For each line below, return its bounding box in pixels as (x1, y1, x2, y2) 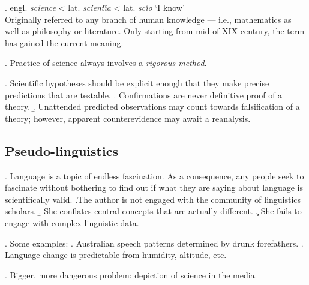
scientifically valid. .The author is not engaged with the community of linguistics (5, 193, 301, 205)
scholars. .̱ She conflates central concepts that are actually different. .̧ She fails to (5, 205, 302, 217)
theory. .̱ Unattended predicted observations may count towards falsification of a (5, 100, 300, 113)
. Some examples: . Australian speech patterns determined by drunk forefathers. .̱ (5, 236, 304, 249)
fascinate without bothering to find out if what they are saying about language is (5, 181, 303, 194)
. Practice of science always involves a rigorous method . (5, 56, 207, 69)
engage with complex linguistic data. (5, 216, 139, 229)
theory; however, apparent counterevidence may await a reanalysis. (5, 112, 251, 124)
